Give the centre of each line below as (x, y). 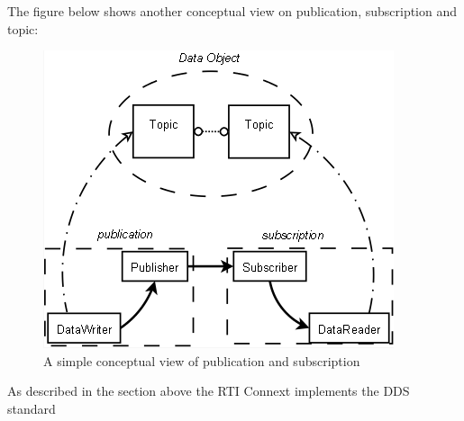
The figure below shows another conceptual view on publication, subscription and (232, 11)
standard (32, 408)
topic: (23, 28)
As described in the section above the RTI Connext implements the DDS (209, 391)
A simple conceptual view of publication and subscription (202, 360)
